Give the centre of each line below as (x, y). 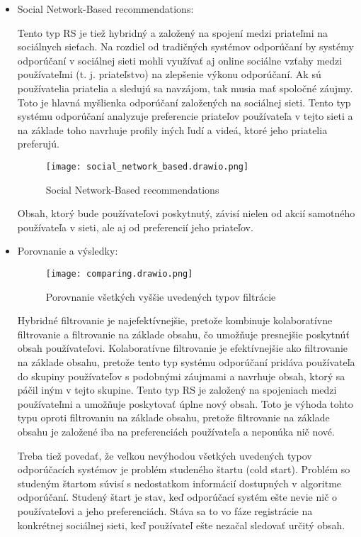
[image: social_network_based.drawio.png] (147, 166)
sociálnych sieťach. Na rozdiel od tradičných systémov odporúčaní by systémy (185, 46)
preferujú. (39, 144)
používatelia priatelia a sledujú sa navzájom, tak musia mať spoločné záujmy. (185, 88)
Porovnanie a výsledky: (68, 251)
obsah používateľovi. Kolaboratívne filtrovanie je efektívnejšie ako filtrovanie (182, 348)
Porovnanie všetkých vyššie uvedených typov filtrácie (161, 296)
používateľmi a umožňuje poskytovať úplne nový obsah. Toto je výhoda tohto (185, 403)
